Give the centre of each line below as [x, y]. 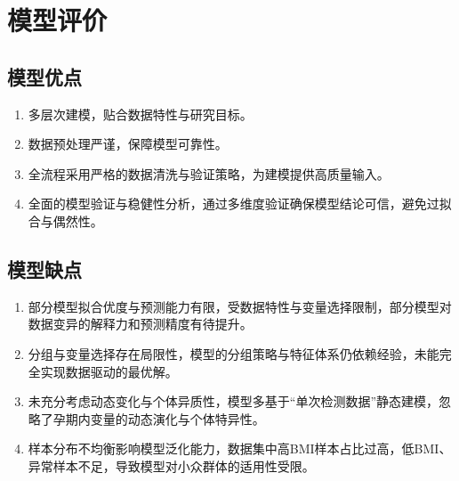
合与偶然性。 [65, 220]
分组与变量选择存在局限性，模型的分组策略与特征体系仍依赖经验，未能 [234, 353]
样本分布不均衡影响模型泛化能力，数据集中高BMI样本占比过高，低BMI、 [240, 448]
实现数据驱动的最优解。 [109, 371]
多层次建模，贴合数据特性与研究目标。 [140, 114]
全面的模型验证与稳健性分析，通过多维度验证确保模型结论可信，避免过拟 [240, 204]
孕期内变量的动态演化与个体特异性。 [159, 418]
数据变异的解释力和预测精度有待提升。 [140, 324]
